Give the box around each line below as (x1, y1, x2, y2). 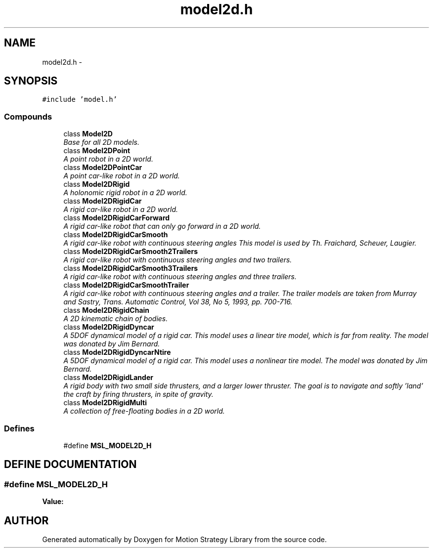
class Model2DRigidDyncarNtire (63, 348, 171, 357)
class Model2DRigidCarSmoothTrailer (63, 281, 189, 290)
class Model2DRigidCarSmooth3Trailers (63, 264, 198, 273)
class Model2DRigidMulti (63, 398, 147, 407)
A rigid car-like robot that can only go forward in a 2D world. (63, 222, 261, 231)
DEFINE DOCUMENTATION (4, 458, 137, 471)
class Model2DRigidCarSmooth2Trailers (63, 247, 198, 256)
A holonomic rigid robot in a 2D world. (63, 188, 187, 197)
